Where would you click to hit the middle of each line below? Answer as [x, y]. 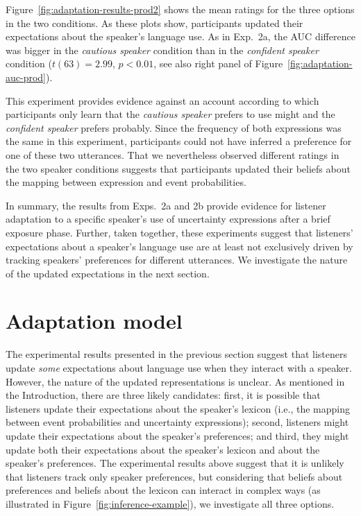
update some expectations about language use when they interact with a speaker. [179, 368]
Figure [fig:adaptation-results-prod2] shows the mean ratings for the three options [180, 9]
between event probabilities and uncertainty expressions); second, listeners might [177, 422]
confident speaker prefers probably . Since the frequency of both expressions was [174, 127]
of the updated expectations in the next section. [108, 273]
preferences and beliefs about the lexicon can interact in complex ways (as [163, 490]
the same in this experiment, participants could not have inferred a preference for [179, 141]
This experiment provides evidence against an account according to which [162, 100]
